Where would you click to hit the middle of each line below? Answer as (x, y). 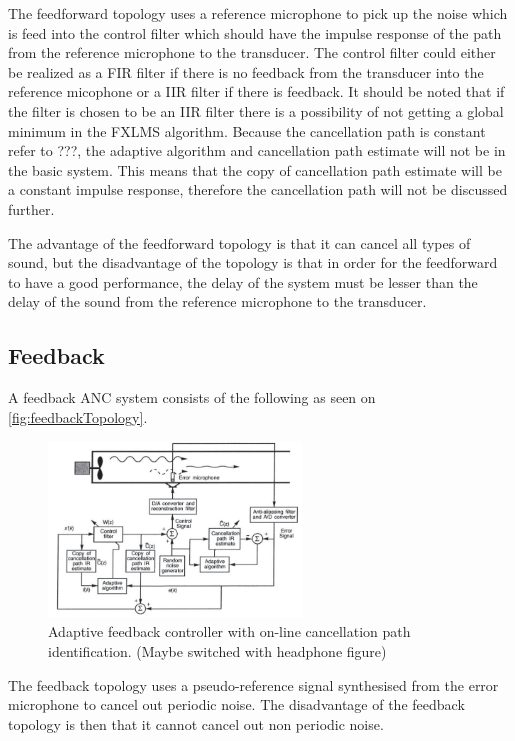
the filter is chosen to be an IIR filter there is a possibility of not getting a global (256, 110)
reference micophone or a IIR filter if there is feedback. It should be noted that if (256, 91)
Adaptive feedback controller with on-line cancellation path (229, 631)
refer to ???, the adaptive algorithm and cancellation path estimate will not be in (257, 150)
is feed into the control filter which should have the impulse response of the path (255, 32)
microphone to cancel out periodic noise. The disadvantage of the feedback (236, 704)
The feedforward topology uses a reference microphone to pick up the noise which (258, 13)
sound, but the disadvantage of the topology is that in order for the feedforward (253, 262)
